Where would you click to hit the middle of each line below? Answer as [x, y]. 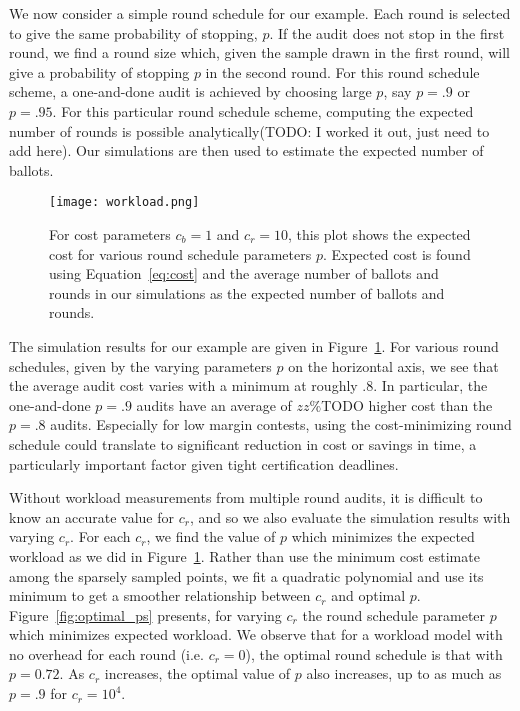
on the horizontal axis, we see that [393, 365]
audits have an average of [214, 404]
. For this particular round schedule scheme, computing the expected [263, 110]
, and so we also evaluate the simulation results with [350, 516]
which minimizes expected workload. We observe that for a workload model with [256, 634]
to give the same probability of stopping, [133, 32]
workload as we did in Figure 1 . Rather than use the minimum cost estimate [244, 555]
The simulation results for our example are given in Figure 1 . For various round [254, 345]
